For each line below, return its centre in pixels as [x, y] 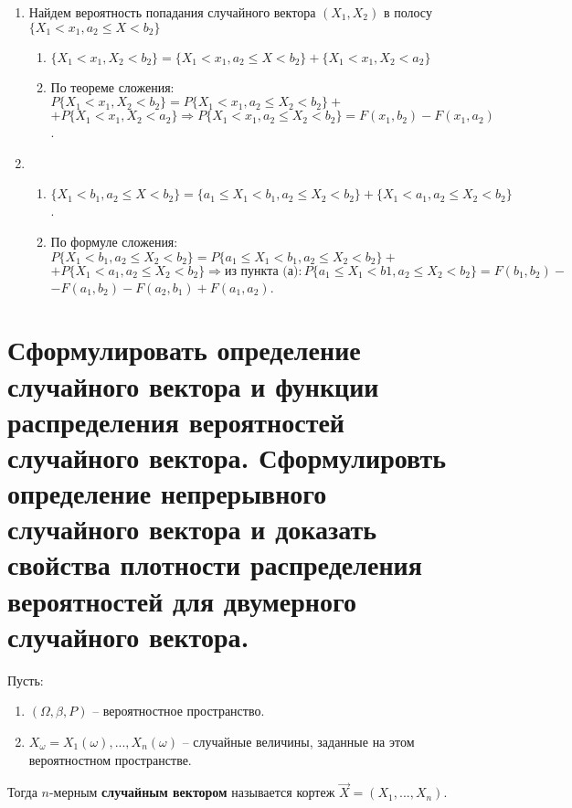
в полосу [408, 12]
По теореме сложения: [112, 86]
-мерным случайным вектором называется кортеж [192, 792]
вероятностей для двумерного [182, 600]
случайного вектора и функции [193, 385]
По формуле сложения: [114, 241]
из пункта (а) [261, 271]
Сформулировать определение [184, 350]
